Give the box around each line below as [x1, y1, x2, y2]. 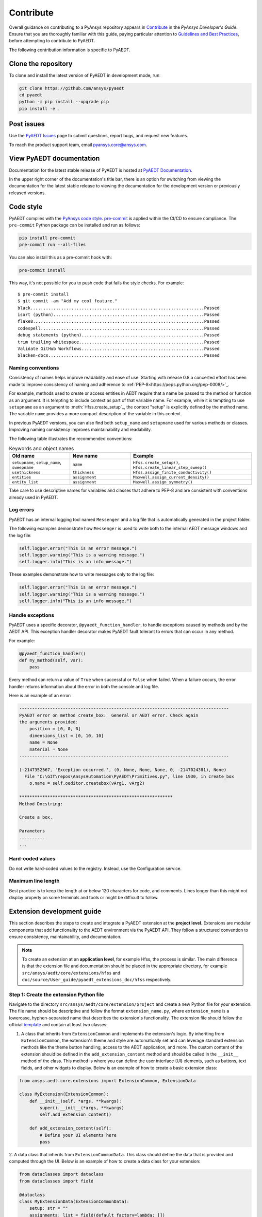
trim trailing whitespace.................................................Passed [17, 339, 220, 345]
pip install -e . [19, 106, 61, 111]
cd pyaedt [19, 92, 43, 97]
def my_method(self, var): [19, 658, 83, 663]
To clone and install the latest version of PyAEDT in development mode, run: [9, 72, 161, 78]
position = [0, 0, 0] [29, 726, 81, 732]
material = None [29, 746, 68, 752]
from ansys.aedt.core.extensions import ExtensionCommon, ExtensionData [19, 1078, 196, 1083]
